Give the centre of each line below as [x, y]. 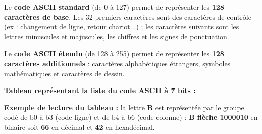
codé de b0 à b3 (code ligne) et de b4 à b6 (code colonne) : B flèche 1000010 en [131, 117]
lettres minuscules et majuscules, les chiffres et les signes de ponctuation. [117, 36]
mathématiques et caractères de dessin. [64, 73]
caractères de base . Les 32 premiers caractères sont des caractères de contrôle [128, 16]
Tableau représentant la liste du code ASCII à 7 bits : [100, 90]
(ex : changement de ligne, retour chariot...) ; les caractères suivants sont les [122, 27]
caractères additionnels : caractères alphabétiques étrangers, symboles [117, 63]
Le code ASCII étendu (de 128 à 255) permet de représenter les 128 [114, 53]
